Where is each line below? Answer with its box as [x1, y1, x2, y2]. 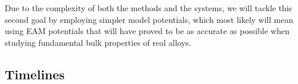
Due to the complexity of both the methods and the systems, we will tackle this [5, 2, 292, 14]
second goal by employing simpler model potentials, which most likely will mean [5, 13, 293, 25]
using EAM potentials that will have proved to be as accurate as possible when [5, 25, 290, 37]
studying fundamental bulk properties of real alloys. [5, 36, 191, 48]
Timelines [5, 65, 65, 83]
